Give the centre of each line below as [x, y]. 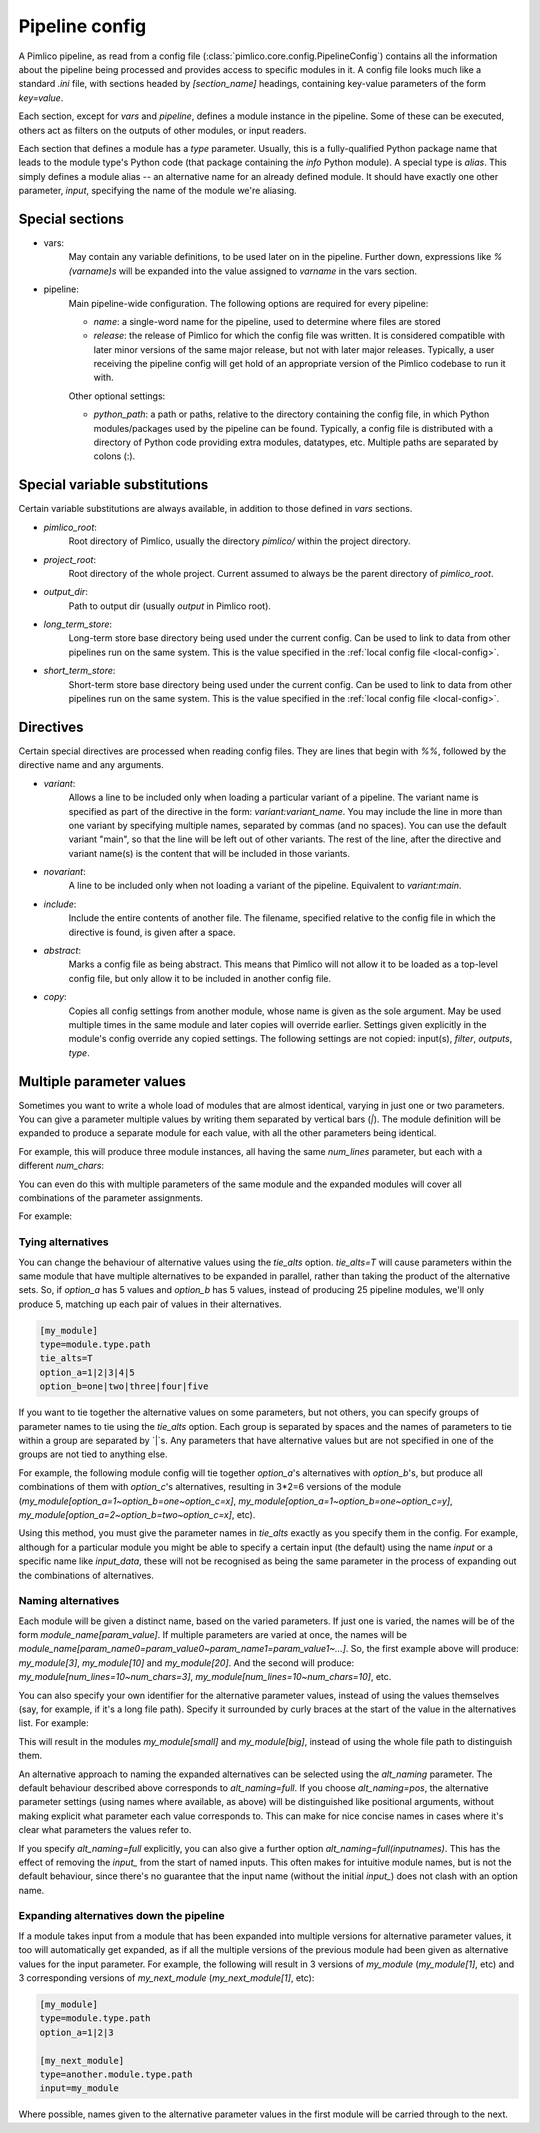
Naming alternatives [69, 1601]
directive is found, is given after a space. [152, 932]
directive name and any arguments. [91, 765]
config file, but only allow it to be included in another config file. [200, 978]
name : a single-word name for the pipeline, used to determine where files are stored [267, 321]
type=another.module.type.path [116, 2074]
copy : [55, 997]
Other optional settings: [117, 396]
